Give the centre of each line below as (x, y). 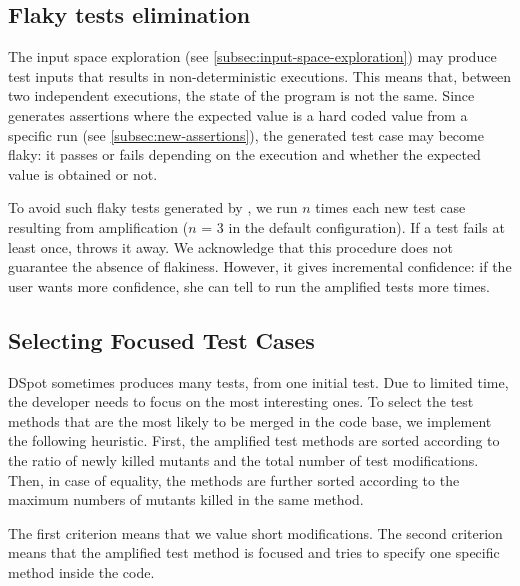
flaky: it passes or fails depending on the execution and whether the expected (244, 154)
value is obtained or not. (83, 173)
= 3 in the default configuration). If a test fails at (353, 226)
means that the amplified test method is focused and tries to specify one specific (254, 552)
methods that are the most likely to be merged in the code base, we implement (250, 420)
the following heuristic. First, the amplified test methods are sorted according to (254, 440)
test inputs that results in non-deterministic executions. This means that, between (260, 75)
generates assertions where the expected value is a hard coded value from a (238, 114)
